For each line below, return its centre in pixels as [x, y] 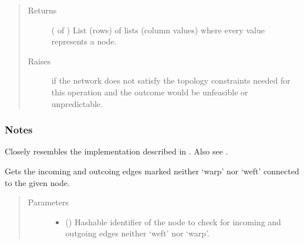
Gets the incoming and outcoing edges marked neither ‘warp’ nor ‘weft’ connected [152, 171]
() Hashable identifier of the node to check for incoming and [173, 221]
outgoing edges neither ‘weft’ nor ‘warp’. [137, 233]
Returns [42, 10]
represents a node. [84, 41]
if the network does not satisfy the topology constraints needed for [171, 80]
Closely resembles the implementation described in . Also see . [116, 151]
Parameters [48, 202]
